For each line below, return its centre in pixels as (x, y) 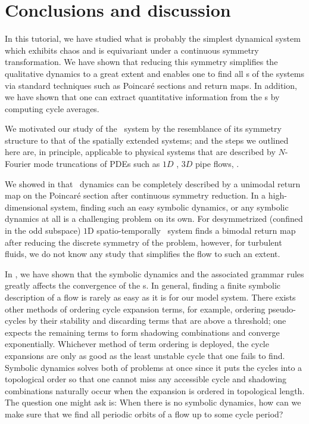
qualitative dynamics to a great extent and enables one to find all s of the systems (154, 73)
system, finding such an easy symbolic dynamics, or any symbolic (170, 207)
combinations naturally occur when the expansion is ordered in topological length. (155, 390)
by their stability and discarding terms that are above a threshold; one (157, 321)
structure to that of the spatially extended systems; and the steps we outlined (147, 140)
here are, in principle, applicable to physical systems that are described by (140, 152)
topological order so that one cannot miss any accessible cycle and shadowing (146, 379)
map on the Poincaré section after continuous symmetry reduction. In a (135, 195)
